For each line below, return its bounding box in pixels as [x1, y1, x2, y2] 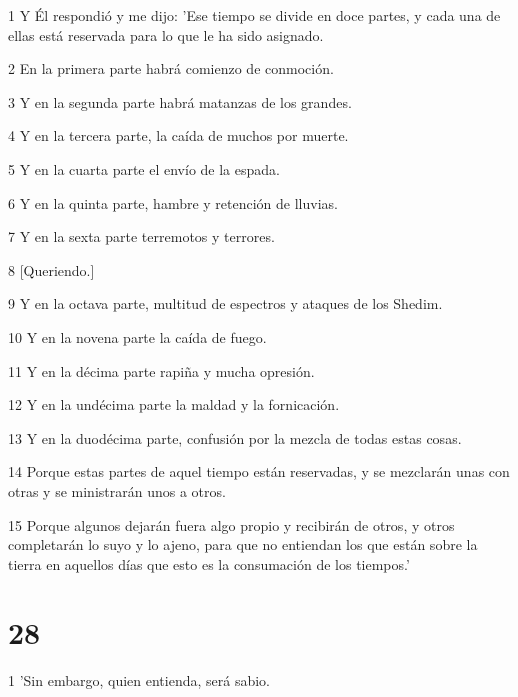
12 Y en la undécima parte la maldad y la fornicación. [8, 394, 340, 415]
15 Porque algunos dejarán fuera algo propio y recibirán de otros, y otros [8, 514, 455, 535]
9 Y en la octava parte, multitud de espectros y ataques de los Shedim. [8, 293, 443, 314]
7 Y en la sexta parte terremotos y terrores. [8, 226, 275, 247]
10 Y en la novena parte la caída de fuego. [8, 326, 267, 347]
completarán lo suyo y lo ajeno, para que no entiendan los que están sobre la [8, 534, 478, 555]
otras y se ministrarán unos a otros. [8, 480, 226, 501]
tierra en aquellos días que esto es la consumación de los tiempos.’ [8, 553, 410, 574]
